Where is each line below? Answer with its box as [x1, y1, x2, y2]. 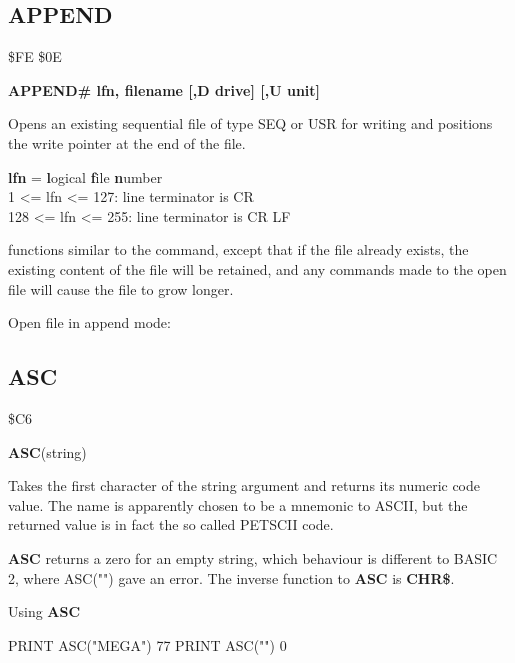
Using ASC [8, 601, 81, 622]
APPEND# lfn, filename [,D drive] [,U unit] [8, 79, 321, 100]
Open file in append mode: [8, 312, 171, 333]
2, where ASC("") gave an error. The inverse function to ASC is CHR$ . [8, 567, 455, 588]
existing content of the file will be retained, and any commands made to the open [8, 258, 507, 279]
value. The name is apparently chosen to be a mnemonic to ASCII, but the [8, 494, 468, 515]
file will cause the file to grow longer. [8, 278, 234, 299]
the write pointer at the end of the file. [8, 132, 246, 153]
